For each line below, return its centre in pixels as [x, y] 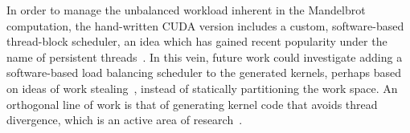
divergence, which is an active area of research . [125, 120]
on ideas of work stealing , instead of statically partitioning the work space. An [202, 88]
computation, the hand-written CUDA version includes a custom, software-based [205, 25]
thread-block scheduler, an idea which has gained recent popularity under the [197, 41]
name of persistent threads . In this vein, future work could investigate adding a [205, 56]
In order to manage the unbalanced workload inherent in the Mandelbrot [186, 10]
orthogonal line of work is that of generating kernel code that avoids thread [192, 104]
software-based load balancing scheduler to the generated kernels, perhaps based [204, 73]
